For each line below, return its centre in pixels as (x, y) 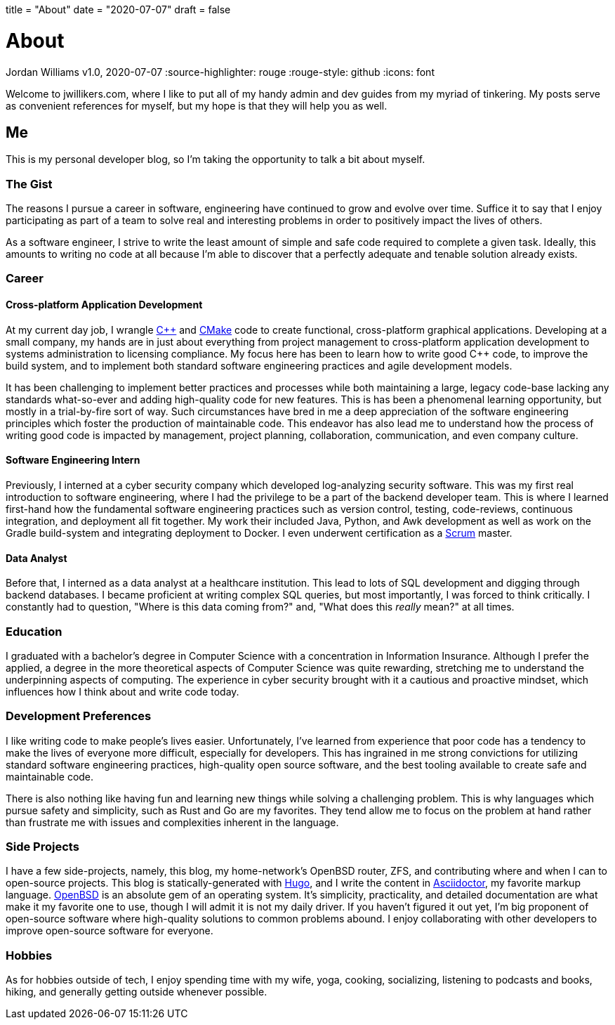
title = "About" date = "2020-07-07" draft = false (118, 9)
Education (34, 631)
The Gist (29, 184)
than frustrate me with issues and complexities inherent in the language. (172, 822)
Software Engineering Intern (73, 460)
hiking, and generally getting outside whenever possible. (137, 992)
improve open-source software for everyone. (110, 931)
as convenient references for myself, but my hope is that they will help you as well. (197, 105)
